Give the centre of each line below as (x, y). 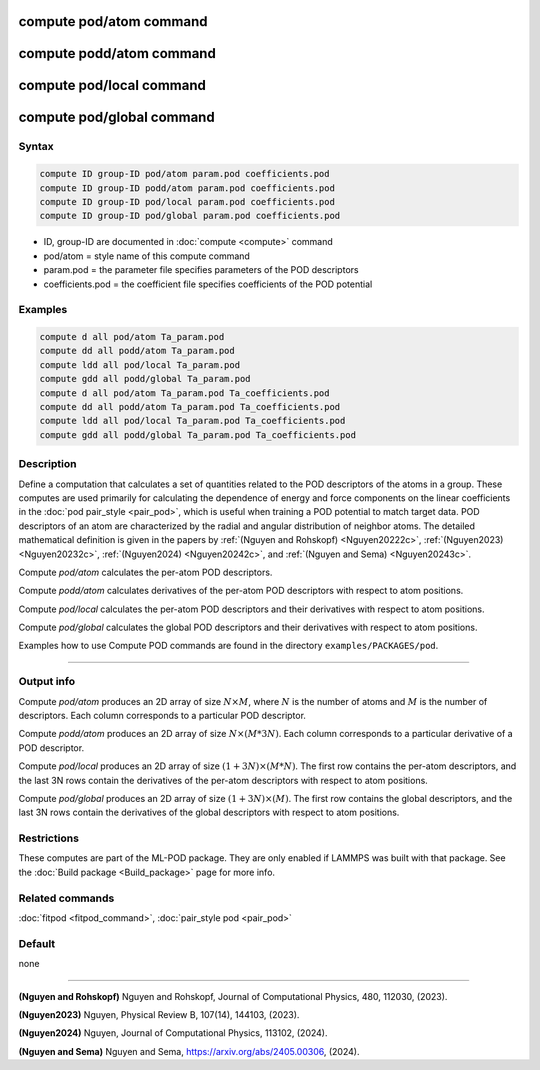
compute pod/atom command (113, 21)
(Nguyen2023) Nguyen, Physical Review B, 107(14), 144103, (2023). (159, 1014)
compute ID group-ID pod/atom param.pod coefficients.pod (184, 174)
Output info (46, 682)
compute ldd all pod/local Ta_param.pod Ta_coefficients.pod (192, 421)
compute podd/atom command (117, 53)
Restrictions (49, 838)
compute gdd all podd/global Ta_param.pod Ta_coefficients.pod (198, 434)
